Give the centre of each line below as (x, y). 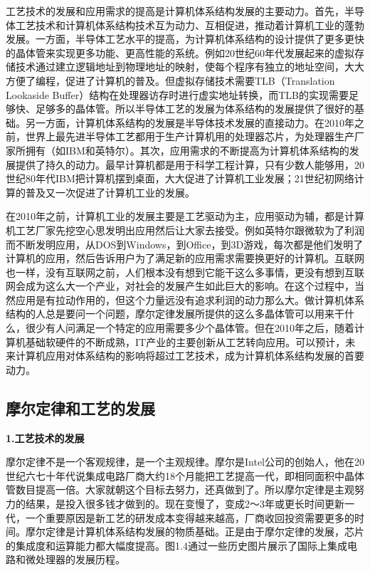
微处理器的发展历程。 (75, 559)
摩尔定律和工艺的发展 (80, 408)
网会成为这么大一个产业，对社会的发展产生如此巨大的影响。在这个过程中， (180, 286)
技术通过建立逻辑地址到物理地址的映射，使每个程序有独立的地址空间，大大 (190, 67)
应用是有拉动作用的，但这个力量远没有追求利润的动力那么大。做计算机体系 (190, 299)
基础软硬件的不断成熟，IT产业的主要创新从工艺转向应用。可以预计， (185, 341)
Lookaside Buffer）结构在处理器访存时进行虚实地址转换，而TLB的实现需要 (177, 94)
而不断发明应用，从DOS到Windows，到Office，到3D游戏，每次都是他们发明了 (185, 244)
